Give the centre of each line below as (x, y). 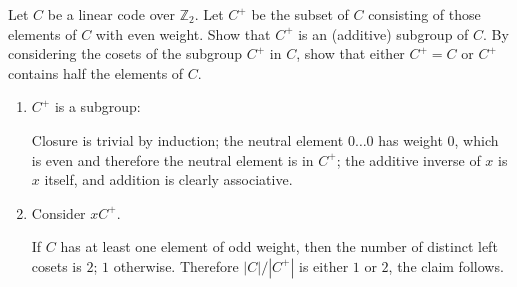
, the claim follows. (446, 265)
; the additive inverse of (408, 159)
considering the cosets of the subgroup (125, 53)
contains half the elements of (96, 72)
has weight (410, 139)
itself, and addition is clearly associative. (168, 179)
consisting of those (424, 14)
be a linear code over (111, 14)
